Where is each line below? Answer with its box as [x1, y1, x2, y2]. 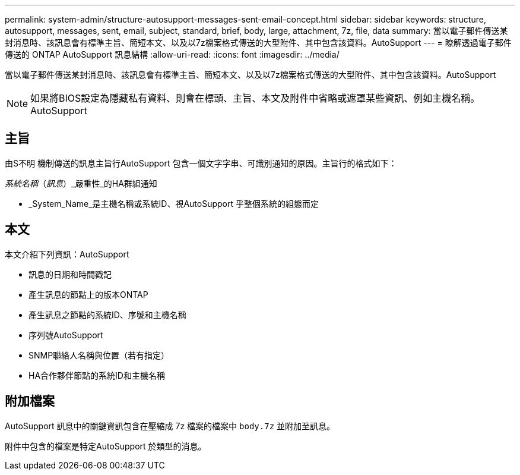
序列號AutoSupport [28, 329, 103, 340]
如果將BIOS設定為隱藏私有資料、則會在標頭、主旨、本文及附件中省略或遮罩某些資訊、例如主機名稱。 [30, 92, 480, 104]
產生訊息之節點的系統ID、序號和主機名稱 [28, 309, 186, 320]
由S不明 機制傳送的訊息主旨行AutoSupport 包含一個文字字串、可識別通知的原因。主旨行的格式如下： [5, 158, 397, 168]
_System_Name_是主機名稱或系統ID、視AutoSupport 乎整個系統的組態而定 [28, 198, 319, 209]
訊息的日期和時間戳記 [28, 269, 112, 279]
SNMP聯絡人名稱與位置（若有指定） [28, 350, 170, 360]
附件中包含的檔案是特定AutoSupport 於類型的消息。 [5, 441, 207, 451]
